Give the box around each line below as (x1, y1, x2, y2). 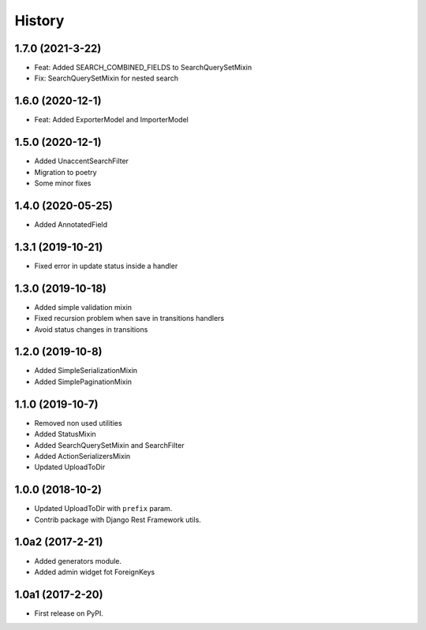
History (14, 12, 65, 29)
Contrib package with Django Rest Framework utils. (34, 515, 201, 524)
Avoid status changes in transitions (34, 324, 148, 334)
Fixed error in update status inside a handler (34, 261, 178, 270)
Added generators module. (34, 556, 122, 565)
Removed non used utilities (34, 418, 122, 427)
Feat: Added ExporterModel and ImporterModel (34, 115, 189, 125)
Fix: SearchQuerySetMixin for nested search (34, 73, 179, 83)
